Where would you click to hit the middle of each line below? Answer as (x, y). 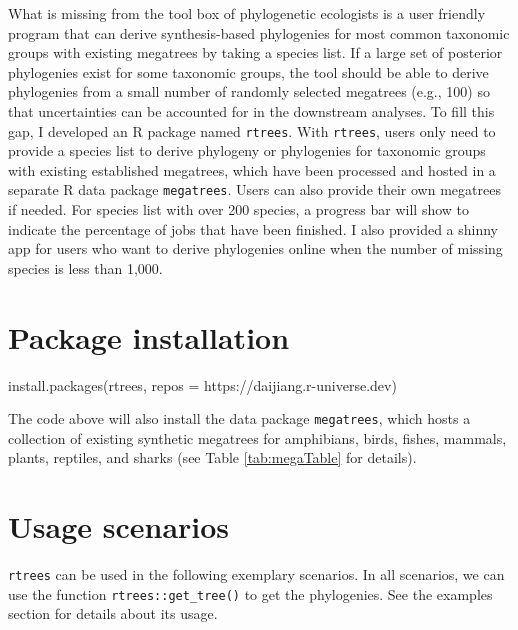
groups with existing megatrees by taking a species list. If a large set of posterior (255, 52)
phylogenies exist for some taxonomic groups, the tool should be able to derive (248, 71)
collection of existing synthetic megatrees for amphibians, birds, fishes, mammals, (257, 437)
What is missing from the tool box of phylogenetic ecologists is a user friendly (247, 13)
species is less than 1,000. (85, 267)
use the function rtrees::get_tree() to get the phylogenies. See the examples (250, 593)
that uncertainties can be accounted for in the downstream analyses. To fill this (251, 110)
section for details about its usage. (113, 613)
